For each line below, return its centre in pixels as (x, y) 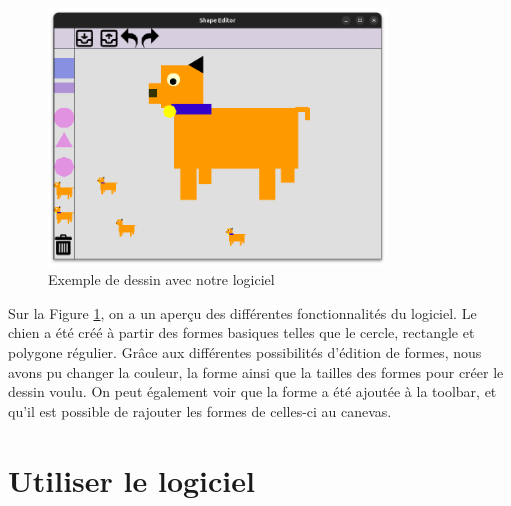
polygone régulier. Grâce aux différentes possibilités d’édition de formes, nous (245, 352)
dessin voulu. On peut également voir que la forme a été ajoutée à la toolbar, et (252, 391)
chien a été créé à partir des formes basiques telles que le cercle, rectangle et (241, 332)
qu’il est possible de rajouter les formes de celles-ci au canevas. (200, 410)
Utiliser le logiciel (131, 479)
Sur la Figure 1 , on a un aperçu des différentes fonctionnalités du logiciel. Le (242, 312)
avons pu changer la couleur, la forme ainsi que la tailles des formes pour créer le (256, 371)
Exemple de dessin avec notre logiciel (161, 279)
